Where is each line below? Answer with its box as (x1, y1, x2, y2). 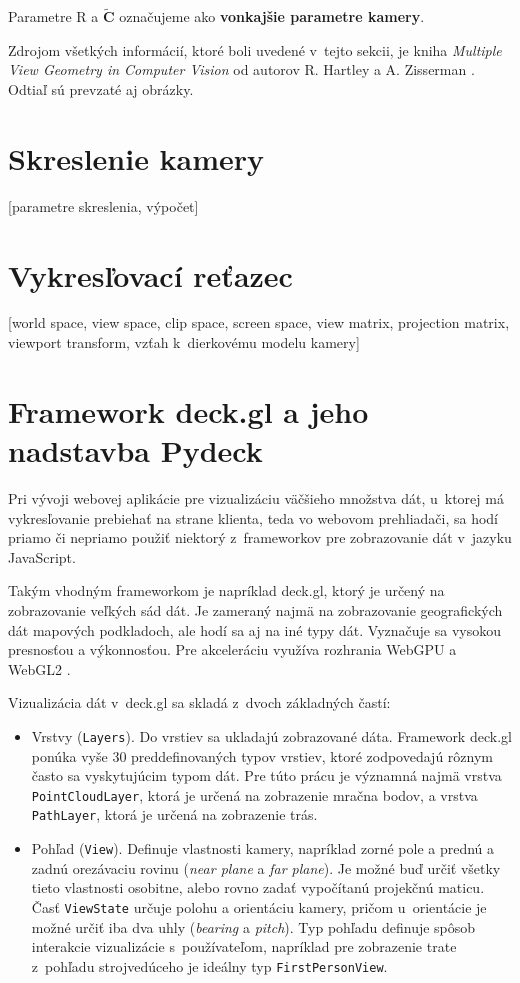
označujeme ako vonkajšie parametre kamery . (119, 6, 425, 27)
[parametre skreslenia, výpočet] (8, 195, 199, 216)
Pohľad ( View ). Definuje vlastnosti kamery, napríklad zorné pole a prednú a (31, 838, 495, 859)
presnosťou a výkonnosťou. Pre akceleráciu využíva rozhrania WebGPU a (8, 639, 457, 660)
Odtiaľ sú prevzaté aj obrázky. (8, 79, 194, 99)
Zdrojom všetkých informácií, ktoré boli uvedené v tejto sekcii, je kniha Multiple (8, 39, 502, 60)
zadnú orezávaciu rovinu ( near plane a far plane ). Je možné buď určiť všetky (31, 857, 501, 878)
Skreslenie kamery (8, 137, 265, 178)
